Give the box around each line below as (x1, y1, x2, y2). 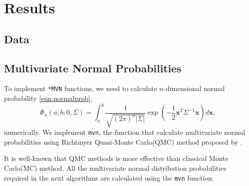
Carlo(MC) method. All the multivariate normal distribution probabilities (4, 162, 226, 173)
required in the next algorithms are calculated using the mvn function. (4, 172, 214, 183)
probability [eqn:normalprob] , (4, 93, 93, 103)
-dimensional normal (163, 83, 225, 93)
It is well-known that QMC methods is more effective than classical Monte (4, 153, 228, 163)
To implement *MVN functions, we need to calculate (4, 83, 157, 93)
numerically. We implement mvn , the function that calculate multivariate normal (4, 127, 246, 137)
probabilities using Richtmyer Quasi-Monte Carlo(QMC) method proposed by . (4, 136, 243, 147)
